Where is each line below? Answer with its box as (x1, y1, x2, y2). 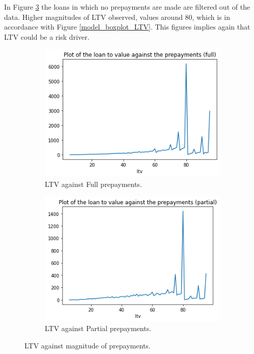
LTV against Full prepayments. (45, 178, 142, 189)
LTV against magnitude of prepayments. (24, 340, 151, 350)
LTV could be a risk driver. (4, 31, 90, 42)
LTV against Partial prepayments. (45, 323, 152, 334)
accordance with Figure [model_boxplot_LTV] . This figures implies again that (4, 21, 250, 32)
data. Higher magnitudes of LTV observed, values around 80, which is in (4, 11, 230, 22)
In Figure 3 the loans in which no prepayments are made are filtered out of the (4, 2, 250, 12)
